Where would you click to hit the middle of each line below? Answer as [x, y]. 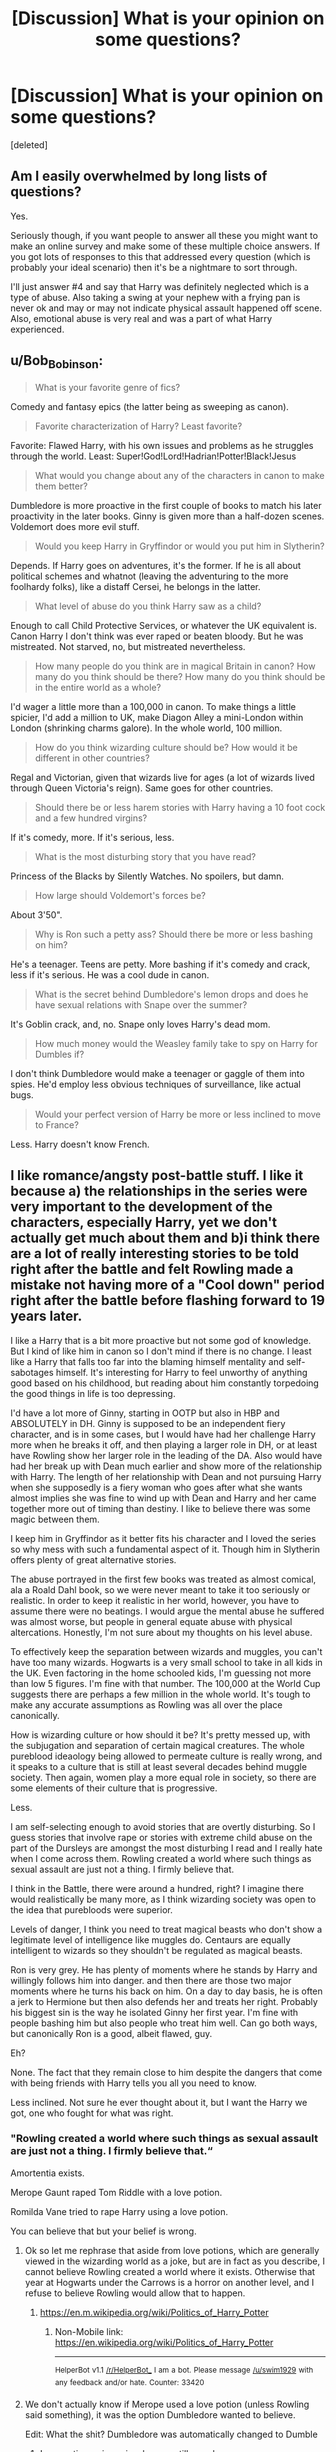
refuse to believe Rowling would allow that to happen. [135, 2293]
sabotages [32, 1372]
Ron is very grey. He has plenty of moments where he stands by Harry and [164, 1969]
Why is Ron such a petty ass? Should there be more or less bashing [173, 934]
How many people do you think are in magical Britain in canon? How [175, 666]
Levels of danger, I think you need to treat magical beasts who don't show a [166, 1929]
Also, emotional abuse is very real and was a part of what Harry [141, 318]
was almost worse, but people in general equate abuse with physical [151, 1621]
